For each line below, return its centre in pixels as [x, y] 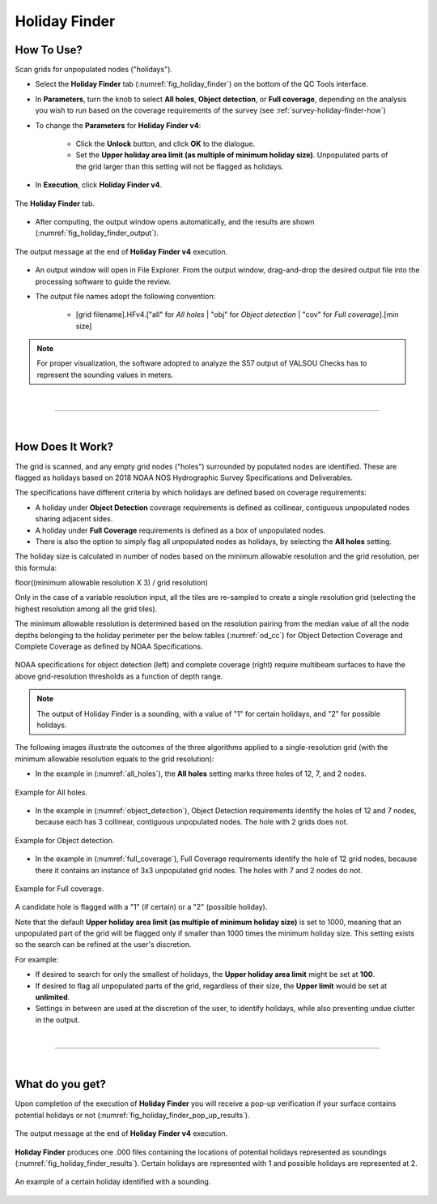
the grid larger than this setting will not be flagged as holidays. [180, 166]
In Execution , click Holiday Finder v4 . [99, 185]
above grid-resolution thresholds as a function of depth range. [119, 676]
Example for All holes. [51, 792]
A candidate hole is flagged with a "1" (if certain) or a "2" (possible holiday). [141, 907]
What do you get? [61, 1084]
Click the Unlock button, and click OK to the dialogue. [165, 144]
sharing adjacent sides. [74, 519]
